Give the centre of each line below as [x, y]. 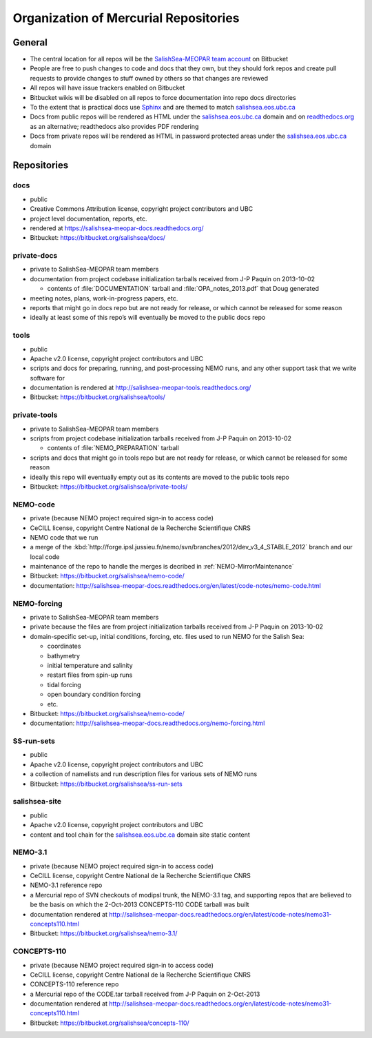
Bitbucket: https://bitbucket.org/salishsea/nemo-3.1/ [104, 933]
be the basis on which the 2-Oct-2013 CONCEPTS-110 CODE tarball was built [139, 905]
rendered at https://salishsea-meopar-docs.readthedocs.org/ [117, 228]
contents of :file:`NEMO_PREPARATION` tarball [113, 448]
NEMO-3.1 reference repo [66, 885]
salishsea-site [37, 802]
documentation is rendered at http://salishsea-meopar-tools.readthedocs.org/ [141, 388]
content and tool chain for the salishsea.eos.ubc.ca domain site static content [140, 835]
